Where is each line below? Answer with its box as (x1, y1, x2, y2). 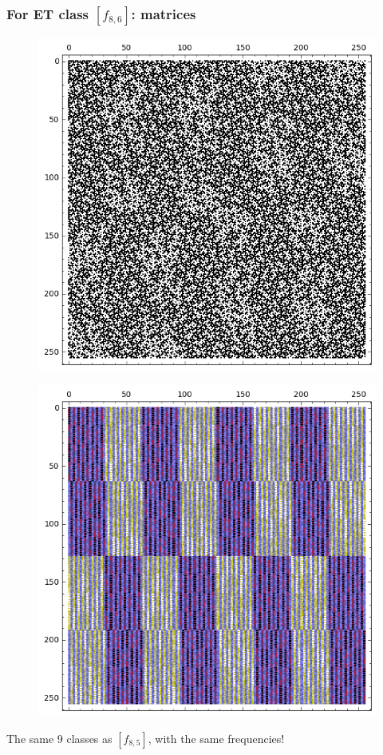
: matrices (131, 3, 196, 23)
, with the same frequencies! (148, 729, 285, 746)
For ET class (6, 3, 89, 23)
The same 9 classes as (6, 729, 113, 746)
